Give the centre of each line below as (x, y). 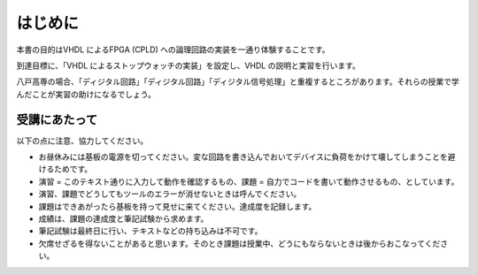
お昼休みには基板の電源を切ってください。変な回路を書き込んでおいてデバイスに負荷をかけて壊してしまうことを (243, 157)
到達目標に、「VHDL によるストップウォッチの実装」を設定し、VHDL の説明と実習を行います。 (188, 65)
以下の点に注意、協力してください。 (82, 141)
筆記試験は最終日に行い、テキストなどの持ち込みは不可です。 (150, 231)
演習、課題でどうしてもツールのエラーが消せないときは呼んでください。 (170, 194)
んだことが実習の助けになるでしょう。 (86, 94)
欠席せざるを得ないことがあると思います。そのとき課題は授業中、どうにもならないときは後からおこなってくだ (239, 243)
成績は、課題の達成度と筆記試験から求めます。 (123, 218)
